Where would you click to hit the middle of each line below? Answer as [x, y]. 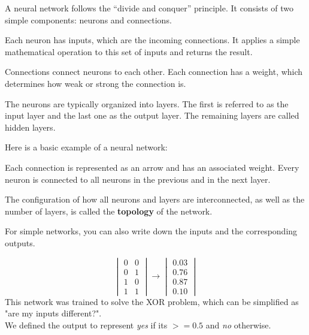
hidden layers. [30, 127]
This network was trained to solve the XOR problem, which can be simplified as [152, 301]
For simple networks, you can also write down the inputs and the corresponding [151, 231]
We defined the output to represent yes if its [86, 325]
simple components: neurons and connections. [88, 19]
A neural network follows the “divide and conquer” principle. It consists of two [149, 8]
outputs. [20, 242]
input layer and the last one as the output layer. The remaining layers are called [152, 115]
